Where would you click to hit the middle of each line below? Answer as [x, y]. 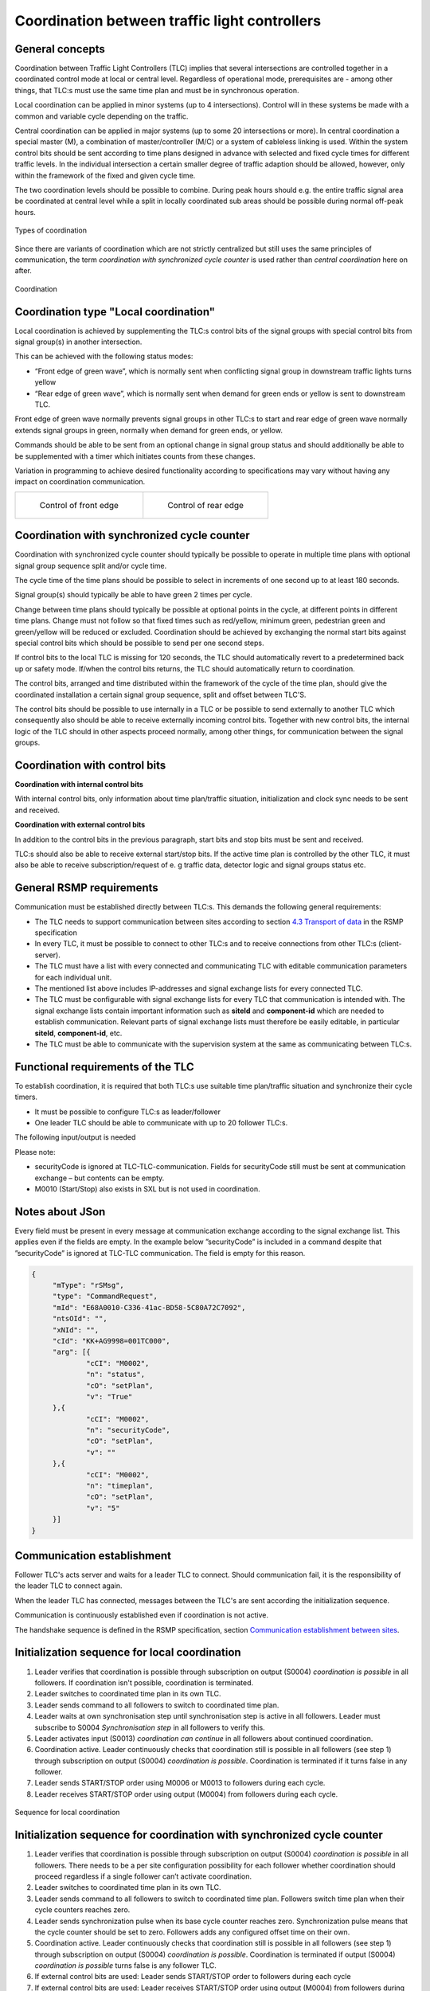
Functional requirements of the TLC [104, 1067]
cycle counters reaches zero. [82, 1910]
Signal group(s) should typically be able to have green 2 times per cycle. [133, 595]
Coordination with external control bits [80, 825]
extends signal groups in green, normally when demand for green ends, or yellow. [149, 430]
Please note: [35, 1152]
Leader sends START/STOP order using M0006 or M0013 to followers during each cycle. [180, 1783]
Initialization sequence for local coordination [128, 1653]
